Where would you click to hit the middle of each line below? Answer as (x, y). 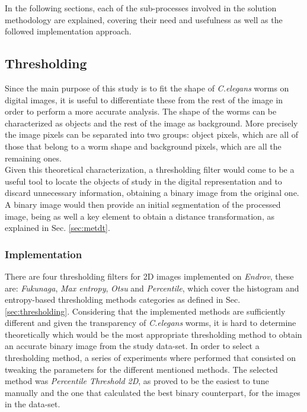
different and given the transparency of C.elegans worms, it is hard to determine (151, 323)
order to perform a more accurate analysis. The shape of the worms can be (141, 111)
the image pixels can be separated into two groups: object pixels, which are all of (152, 134)
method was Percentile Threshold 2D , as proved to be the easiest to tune (137, 381)
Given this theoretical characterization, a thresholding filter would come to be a (150, 169)
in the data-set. (33, 404)
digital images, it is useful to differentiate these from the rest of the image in (144, 99)
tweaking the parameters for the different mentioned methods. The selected (141, 369)
